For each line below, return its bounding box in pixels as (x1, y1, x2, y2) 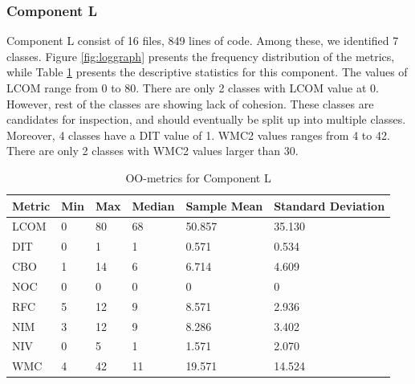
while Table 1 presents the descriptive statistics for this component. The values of (6, 63, 408, 80)
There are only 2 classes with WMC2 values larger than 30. (6, 142, 299, 159)
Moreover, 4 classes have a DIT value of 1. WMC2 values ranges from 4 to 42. (6, 126, 390, 143)
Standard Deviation (274, 197, 385, 214)
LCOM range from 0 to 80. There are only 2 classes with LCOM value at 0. (6, 80, 379, 96)
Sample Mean (185, 197, 263, 214)
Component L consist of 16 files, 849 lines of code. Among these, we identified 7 (6, 32, 399, 49)
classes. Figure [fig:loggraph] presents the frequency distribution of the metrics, (6, 47, 395, 64)
